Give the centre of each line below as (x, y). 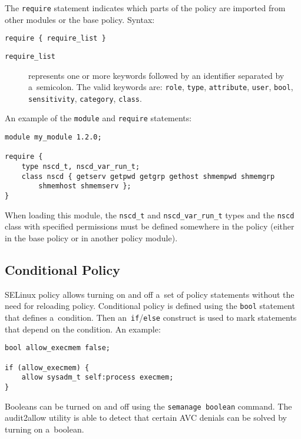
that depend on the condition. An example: (83, 329)
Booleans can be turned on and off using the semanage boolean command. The (148, 406)
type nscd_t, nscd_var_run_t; (81, 167)
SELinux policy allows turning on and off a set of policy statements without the (150, 294)
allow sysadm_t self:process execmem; (97, 378)
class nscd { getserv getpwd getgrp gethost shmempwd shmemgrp (148, 176)
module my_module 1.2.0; (53, 137)
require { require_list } (55, 39)
